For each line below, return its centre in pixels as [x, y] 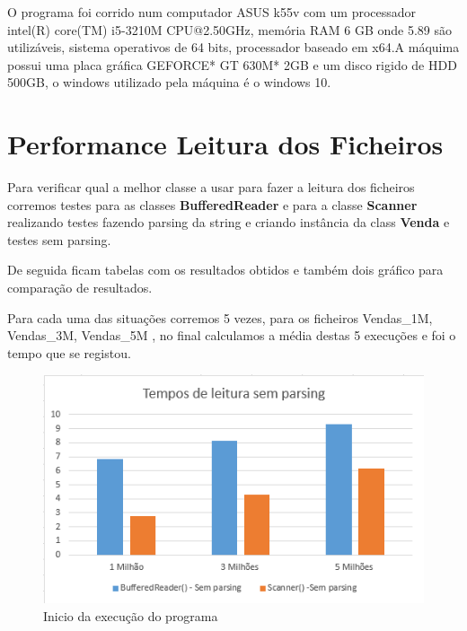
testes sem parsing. [59, 239]
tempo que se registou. [69, 352]
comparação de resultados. [80, 288]
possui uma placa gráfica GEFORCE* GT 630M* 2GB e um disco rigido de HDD [232, 64]
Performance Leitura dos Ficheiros [225, 144]
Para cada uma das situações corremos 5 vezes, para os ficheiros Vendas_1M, [220, 317]
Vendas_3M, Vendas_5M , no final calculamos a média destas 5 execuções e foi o [232, 335]
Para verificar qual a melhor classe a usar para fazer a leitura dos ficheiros [211, 187]
